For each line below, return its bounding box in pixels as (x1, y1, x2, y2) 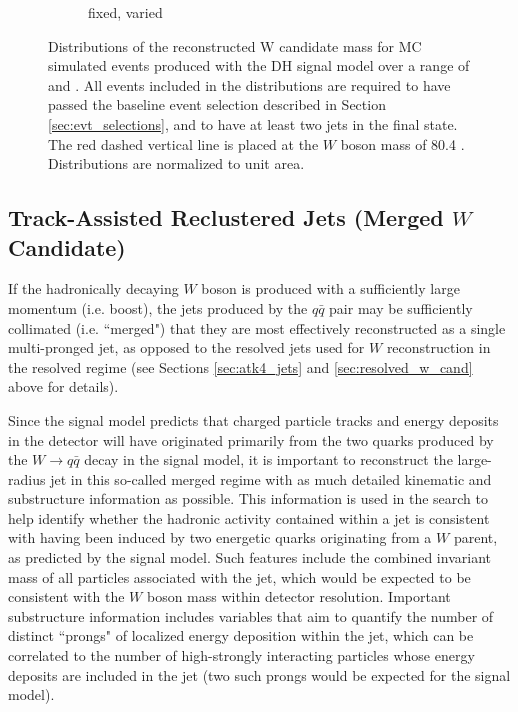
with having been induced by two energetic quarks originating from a (8, 527, 432, 548)
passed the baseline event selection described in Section (48, 94, 386, 115)
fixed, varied (88, 2, 163, 22)
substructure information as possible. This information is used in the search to (8, 488, 489, 509)
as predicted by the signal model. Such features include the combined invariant (8, 547, 491, 568)
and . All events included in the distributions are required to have (48, 74, 451, 95)
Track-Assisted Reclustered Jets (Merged (8, 202, 444, 233)
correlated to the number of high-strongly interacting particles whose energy (8, 645, 475, 666)
